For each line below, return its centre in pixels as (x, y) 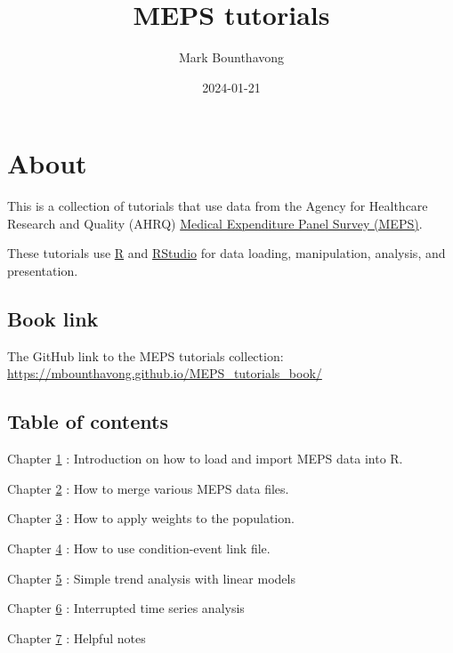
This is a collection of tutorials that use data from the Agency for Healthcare (218, 206)
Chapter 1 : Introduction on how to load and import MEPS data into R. (205, 459)
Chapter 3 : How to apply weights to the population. (151, 518)
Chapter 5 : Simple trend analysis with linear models (151, 578)
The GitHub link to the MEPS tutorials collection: (146, 355)
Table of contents (88, 421)
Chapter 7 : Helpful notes (77, 637)
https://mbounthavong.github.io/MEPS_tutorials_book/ (165, 373)
